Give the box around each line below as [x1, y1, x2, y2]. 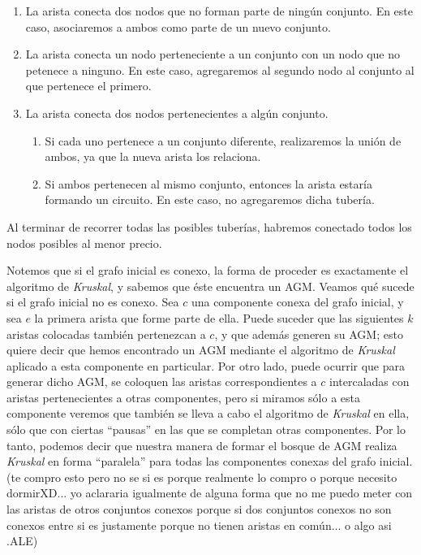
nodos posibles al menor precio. [6, 234, 162, 251]
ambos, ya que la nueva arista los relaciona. [45, 148, 261, 165]
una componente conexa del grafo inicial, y [191, 293, 404, 310]
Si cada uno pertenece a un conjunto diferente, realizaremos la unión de [45, 132, 402, 149]
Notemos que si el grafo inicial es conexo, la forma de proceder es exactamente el [6, 262, 409, 279]
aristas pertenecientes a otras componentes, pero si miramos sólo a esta [6, 388, 360, 405]
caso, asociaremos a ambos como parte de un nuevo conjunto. [25, 18, 331, 35]
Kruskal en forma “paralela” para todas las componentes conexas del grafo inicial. [6, 453, 413, 470]
